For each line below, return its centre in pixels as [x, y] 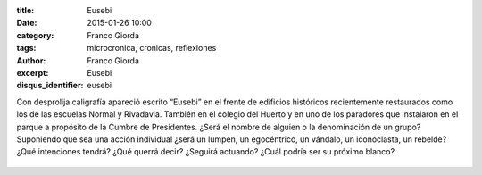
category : [35, 35]
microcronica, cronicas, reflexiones [152, 48]
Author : [31, 60]
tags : [26, 48]
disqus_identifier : [50, 86]
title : [25, 10]
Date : [27, 23]
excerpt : [33, 72]
